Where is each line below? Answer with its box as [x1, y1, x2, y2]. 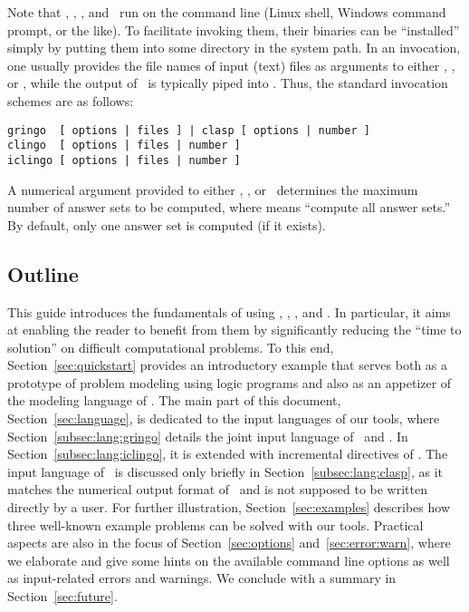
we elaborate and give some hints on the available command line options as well [7, 550, 450, 569]
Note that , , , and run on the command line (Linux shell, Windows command [7, 3, 446, 21]
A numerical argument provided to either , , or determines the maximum [7, 180, 418, 199]
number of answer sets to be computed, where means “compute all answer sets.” [7, 198, 451, 217]
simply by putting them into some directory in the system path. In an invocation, [7, 38, 461, 57]
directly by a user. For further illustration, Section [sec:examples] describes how [7, 498, 451, 517]
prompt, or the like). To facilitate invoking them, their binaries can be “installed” [7, 20, 460, 39]
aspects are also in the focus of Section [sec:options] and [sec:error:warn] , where [7, 533, 451, 552]
